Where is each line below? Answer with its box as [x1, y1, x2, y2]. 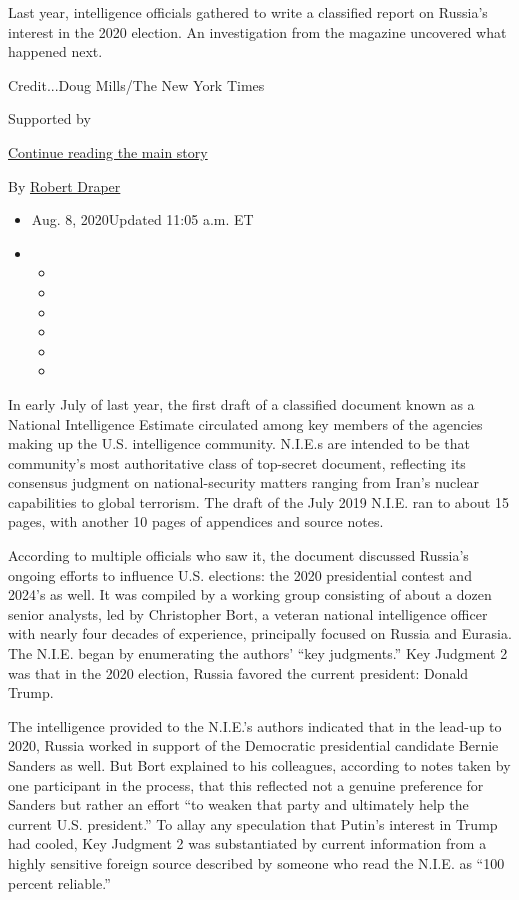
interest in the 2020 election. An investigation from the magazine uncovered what [8, 21, 507, 42]
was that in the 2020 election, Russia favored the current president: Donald [8, 662, 469, 683]
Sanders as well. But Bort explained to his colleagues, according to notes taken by [8, 755, 511, 775]
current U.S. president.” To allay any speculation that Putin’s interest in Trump [8, 813, 498, 834]
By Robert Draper [8, 175, 121, 196]
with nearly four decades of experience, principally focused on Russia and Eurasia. [8, 623, 512, 644]
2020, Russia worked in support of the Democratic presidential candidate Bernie [8, 735, 499, 756]
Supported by [8, 108, 91, 129]
